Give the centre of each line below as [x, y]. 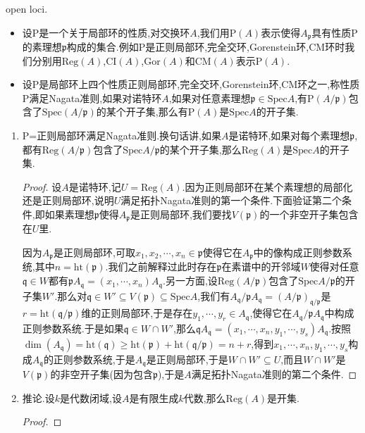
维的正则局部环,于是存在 [137, 313]
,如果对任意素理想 [210, 98]
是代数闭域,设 [91, 397]
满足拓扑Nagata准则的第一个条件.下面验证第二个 [231, 200]
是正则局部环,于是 [187, 359]
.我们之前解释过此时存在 [161, 266]
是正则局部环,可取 [94, 252]
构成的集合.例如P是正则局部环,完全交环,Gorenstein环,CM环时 [206, 47]
